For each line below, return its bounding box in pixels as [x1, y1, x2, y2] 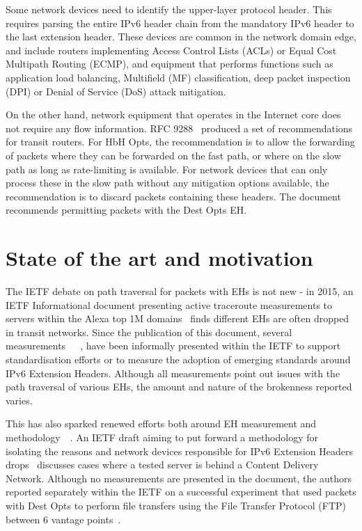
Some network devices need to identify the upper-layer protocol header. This [6, 2, 332, 16]
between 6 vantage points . [6, 512, 121, 526]
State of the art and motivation [6, 244, 313, 272]
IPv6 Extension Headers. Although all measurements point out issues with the [6, 365, 340, 380]
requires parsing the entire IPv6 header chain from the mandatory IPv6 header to [6, 15, 354, 30]
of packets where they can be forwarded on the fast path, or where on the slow [6, 148, 341, 162]
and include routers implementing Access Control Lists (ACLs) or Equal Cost [6, 42, 337, 57]
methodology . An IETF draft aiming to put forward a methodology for [6, 429, 319, 444]
